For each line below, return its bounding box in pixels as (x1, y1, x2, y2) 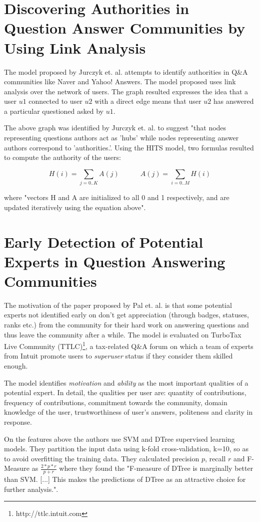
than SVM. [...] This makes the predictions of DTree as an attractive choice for (4, 474, 246, 484)
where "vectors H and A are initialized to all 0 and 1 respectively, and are (4, 192, 229, 203)
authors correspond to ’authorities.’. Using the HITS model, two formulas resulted (4, 142, 254, 152)
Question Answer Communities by (4, 18, 245, 38)
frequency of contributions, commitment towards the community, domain (4, 397, 227, 407)
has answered (213, 96, 254, 106)
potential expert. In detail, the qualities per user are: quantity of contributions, (4, 387, 246, 398)
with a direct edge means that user (94, 96, 201, 106)
